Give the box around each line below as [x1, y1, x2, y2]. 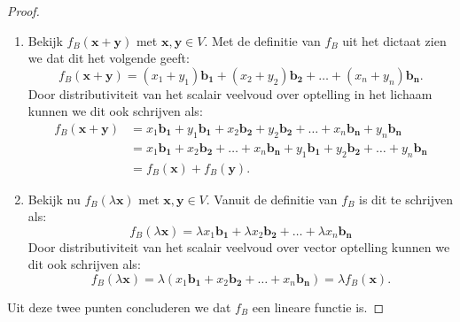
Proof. [7, 2, 40, 19]
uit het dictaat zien [342, 31, 447, 50]
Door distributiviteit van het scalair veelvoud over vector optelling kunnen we [27, 237, 450, 256]
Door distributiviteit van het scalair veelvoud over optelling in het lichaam [27, 84, 433, 103]
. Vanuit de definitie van [206, 189, 338, 208]
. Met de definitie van [204, 31, 321, 50]
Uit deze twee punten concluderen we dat [7, 298, 231, 317]
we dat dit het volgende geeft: [27, 49, 190, 67]
